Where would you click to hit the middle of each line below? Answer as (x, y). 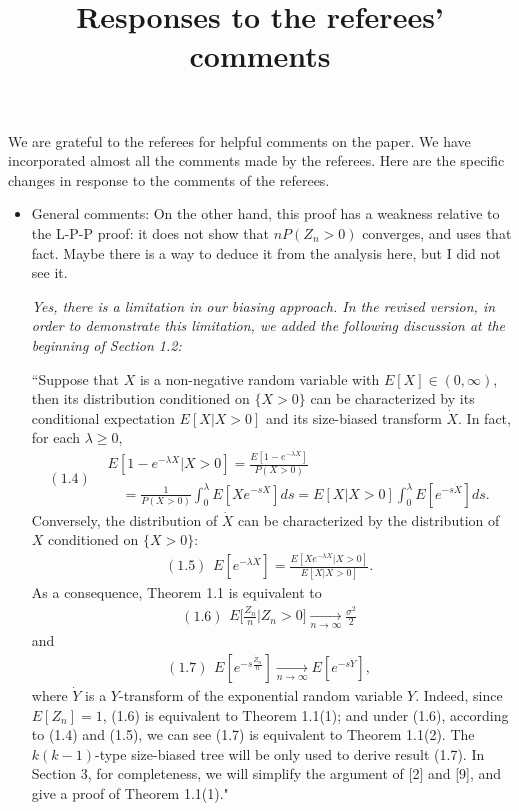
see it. (49, 272)
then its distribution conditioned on (140, 398)
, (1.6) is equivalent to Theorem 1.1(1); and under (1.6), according (305, 714)
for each (56, 437)
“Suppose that (75, 378)
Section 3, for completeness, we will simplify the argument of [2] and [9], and (266, 773)
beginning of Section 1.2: (106, 344)
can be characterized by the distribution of (369, 519)
